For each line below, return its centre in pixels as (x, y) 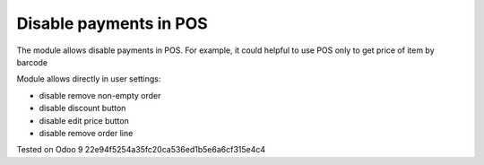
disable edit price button (84, 120)
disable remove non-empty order (100, 95)
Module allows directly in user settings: (89, 79)
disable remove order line (86, 133)
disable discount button (82, 109)
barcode (32, 62)
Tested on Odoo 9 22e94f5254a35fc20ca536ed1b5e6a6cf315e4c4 (141, 150)
